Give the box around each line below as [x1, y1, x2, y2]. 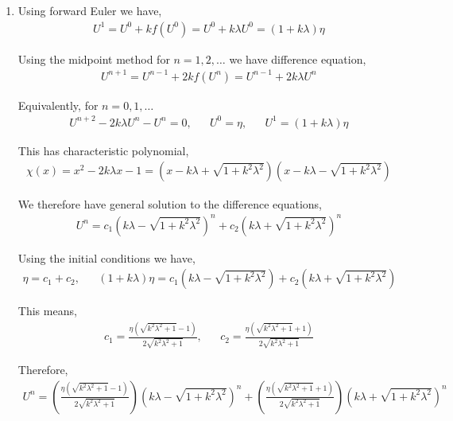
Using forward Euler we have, [17, 2, 162, 18]
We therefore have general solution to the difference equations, [17, 195, 322, 212]
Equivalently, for [17, 96, 99, 113]
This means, [17, 302, 77, 319]
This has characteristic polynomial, [17, 142, 189, 158]
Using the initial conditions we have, [17, 249, 196, 266]
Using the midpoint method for [17, 50, 170, 67]
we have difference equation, [229, 50, 366, 67]
